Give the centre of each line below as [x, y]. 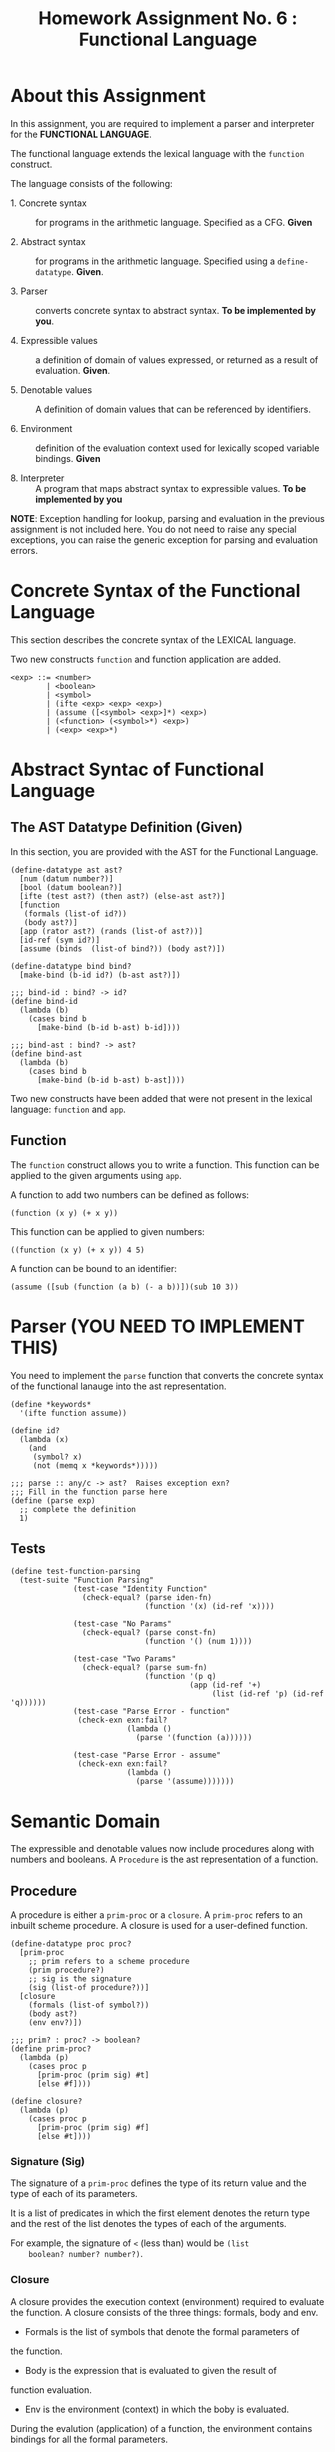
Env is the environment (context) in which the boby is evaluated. [157, 2409]
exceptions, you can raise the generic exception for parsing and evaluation [164, 539]
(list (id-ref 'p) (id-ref [268, 1694]
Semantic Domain [85, 1821]
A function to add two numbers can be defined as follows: [130, 1194]
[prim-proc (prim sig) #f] [93, 2128]
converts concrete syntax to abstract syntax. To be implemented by [176, 310]
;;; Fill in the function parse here [89, 1492]
